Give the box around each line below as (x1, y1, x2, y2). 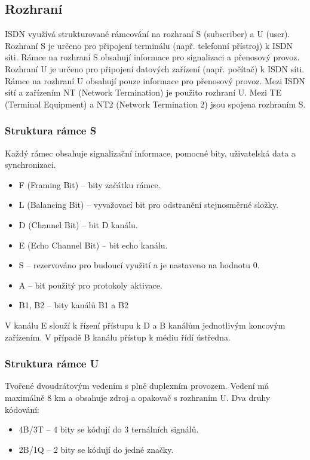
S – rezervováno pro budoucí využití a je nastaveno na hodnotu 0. (19, 259, 260, 271)
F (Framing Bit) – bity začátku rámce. (19, 178, 161, 191)
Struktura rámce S (5, 123, 97, 138)
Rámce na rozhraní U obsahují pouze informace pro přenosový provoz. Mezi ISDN (5, 74, 305, 87)
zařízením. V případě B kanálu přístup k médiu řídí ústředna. (5, 330, 231, 343)
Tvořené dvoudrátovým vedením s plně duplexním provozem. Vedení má (5, 379, 269, 392)
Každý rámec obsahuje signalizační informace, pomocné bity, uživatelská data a (5, 146, 296, 159)
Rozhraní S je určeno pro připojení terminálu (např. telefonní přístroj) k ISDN (5, 39, 293, 51)
